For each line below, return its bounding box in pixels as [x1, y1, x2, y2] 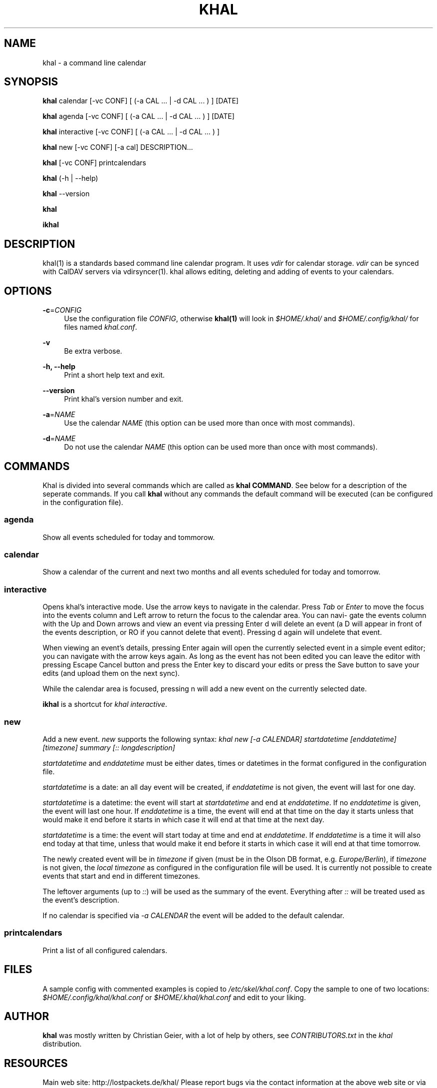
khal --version [42, 189, 90, 198]
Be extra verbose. [64, 347, 122, 356]
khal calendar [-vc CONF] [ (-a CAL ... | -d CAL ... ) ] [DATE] [42, 96, 239, 105]
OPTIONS [4, 284, 52, 297]
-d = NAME [42, 434, 76, 443]
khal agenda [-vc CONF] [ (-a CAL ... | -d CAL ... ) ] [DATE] [42, 112, 234, 121]
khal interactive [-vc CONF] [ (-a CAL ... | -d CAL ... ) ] [42, 127, 220, 136]
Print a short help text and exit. [64, 371, 165, 380]
